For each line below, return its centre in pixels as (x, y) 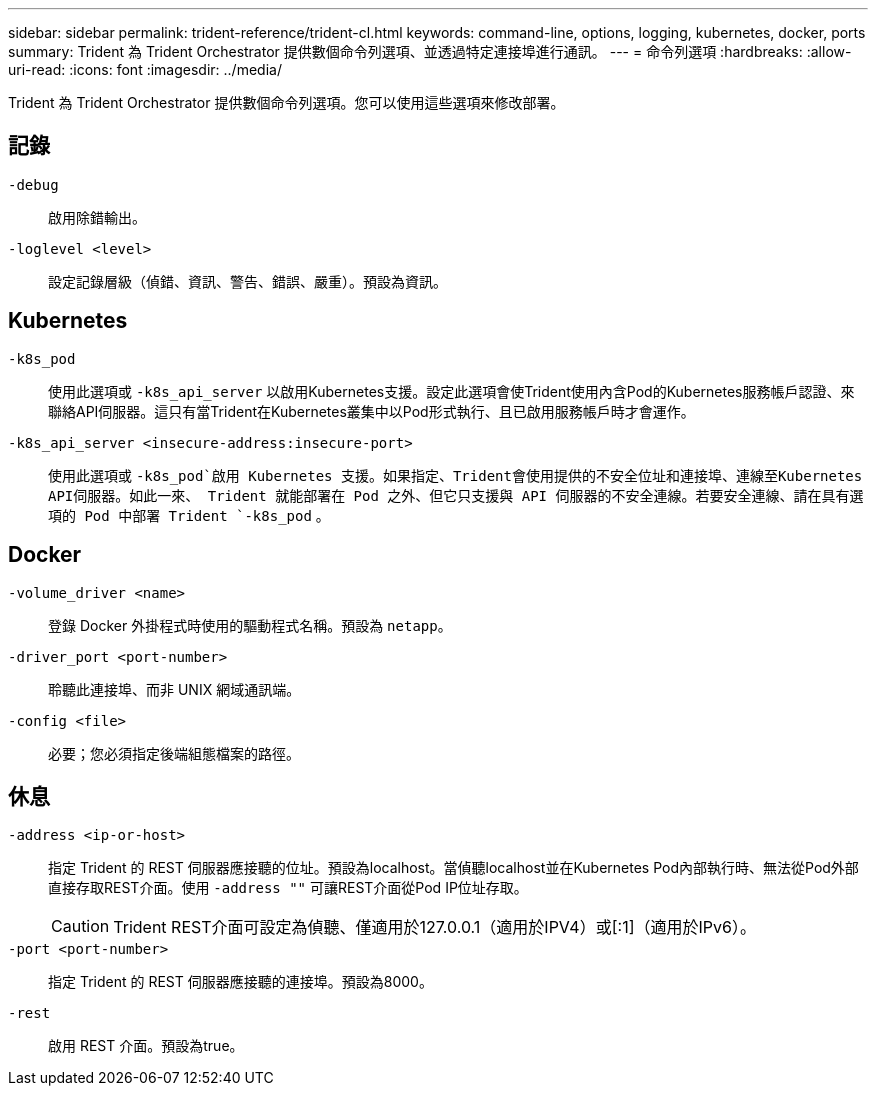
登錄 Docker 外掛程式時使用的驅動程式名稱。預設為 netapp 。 (250, 625)
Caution (80, 926)
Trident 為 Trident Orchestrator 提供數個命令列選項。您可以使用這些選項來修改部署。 (286, 102)
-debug (33, 184)
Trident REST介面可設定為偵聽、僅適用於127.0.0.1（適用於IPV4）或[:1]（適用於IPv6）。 (434, 927)
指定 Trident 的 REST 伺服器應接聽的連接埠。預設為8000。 (240, 982)
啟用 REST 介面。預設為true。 (146, 1046)
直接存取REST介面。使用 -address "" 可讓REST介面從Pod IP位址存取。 (288, 888)
